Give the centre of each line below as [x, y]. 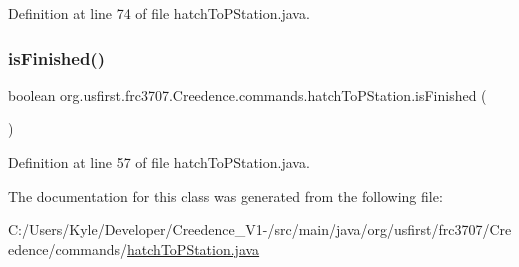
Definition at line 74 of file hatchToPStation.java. [159, 13]
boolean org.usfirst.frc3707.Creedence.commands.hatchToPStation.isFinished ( [247, 94]
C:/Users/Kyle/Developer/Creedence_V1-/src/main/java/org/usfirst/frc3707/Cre [260, 229]
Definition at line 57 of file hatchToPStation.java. [159, 162]
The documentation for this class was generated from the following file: [225, 195]
